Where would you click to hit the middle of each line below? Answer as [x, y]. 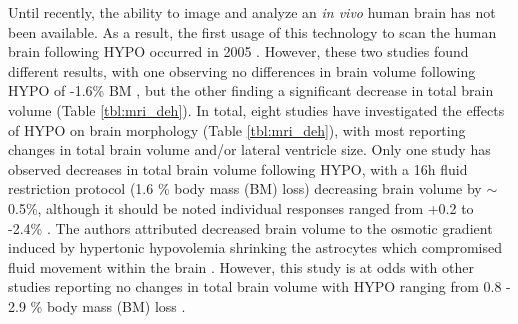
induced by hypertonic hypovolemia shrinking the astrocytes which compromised [255, 247]
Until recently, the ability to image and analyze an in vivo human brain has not [252, 12]
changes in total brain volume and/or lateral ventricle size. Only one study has [249, 149]
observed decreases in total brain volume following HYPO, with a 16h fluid [238, 168]
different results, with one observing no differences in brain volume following [242, 70]
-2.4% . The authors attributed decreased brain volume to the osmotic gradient [250, 227]
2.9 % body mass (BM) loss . [97, 305]
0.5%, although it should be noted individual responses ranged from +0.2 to [241, 207]
